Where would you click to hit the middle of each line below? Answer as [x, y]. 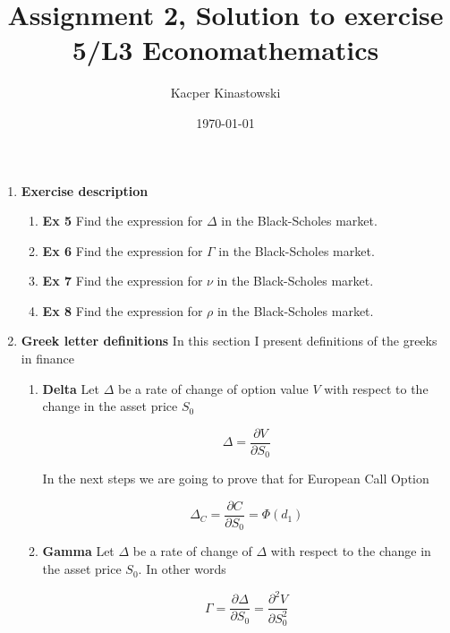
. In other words [182, 569]
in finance [47, 359]
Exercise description [85, 190]
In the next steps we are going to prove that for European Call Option [236, 479]
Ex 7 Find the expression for [123, 281]
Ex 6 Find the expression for [123, 250]
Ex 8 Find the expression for [123, 310]
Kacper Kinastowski [225, 93]
